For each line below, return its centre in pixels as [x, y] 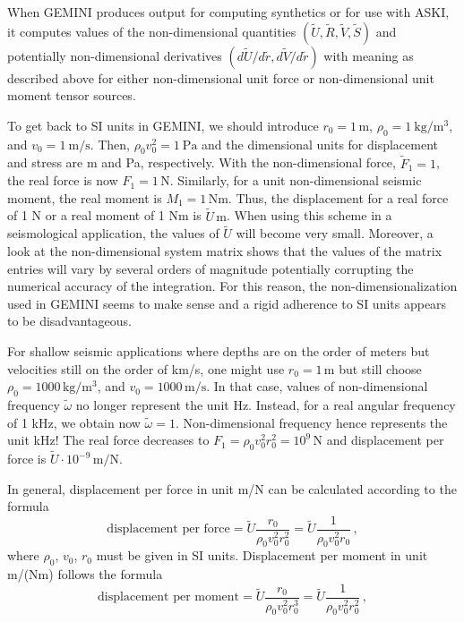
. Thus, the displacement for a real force [338, 197]
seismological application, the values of [113, 233]
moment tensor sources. [72, 95]
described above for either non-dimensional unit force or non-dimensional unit [221, 77]
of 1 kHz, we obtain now [74, 422]
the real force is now [63, 180]
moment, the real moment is [85, 197]
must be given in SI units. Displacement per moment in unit [262, 555]
